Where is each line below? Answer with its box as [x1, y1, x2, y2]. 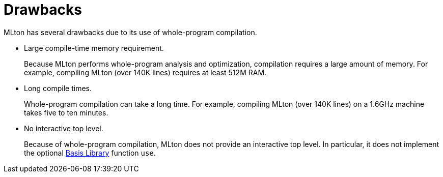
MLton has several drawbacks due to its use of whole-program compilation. [4, 27, 257, 37]
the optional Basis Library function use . [24, 148, 156, 157]
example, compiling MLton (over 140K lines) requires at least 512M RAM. [24, 68, 267, 77]
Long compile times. [24, 83, 92, 93]
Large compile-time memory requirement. [24, 43, 164, 52]
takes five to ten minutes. [24, 108, 108, 117]
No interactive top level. [24, 124, 103, 133]
